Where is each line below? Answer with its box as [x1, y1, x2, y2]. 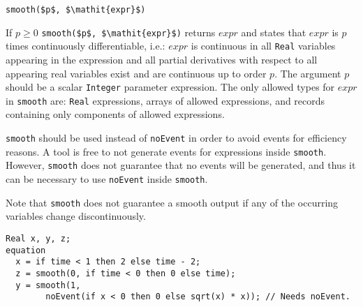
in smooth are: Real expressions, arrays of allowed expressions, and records [6, 93, 325, 107]
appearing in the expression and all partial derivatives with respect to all [6, 52, 318, 66]
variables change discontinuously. [6, 209, 146, 223]
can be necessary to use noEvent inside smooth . [6, 172, 208, 186]
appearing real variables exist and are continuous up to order [6, 66, 267, 80]
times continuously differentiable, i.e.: [6, 38, 165, 53]
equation [6, 245, 46, 255]
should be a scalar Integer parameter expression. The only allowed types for [6, 80, 335, 94]
